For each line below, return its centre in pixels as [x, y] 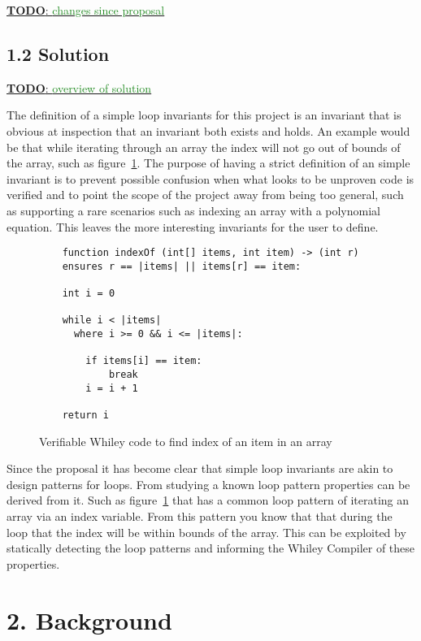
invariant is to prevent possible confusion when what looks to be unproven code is [210, 178]
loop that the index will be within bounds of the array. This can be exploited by [206, 532]
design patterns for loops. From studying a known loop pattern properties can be [208, 484]
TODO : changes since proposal [86, 10]
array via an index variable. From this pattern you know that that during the [200, 516]
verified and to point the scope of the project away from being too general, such [205, 195]
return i [85, 416]
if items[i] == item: [144, 361]
